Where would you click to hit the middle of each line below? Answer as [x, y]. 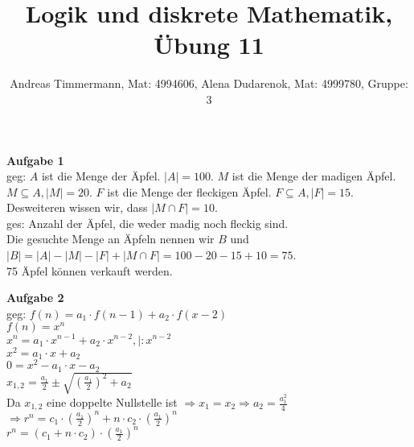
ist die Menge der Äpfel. [101, 176]
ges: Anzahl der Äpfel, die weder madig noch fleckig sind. [148, 223]
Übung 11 [209, 45]
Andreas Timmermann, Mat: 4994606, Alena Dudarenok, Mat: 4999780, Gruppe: [209, 83]
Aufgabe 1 [35, 160]
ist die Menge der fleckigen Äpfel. [189, 191]
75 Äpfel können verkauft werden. [90, 270]
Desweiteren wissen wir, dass [77, 207]
